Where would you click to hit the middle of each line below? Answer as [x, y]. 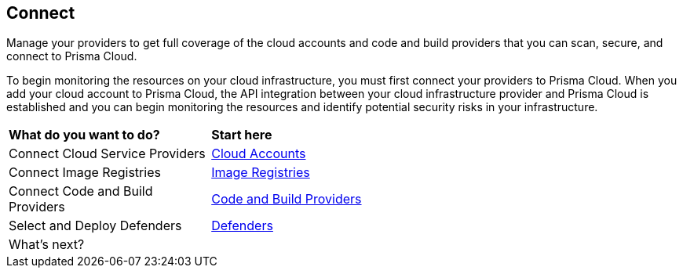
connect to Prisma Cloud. [72, 56]
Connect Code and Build [81, 191]
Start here [242, 135]
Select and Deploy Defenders [95, 226]
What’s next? [47, 245]
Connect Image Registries [85, 173]
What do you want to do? [84, 135]
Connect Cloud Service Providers [107, 154]
